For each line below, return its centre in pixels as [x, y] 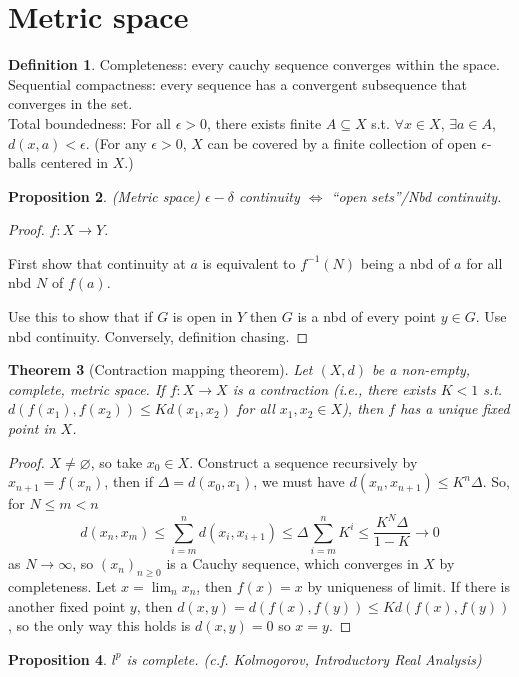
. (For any [116, 142]
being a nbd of [405, 262]
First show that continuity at [97, 262]
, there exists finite [264, 122]
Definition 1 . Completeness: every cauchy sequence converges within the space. [254, 64]
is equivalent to [249, 262]
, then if [128, 481]
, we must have [299, 481]
